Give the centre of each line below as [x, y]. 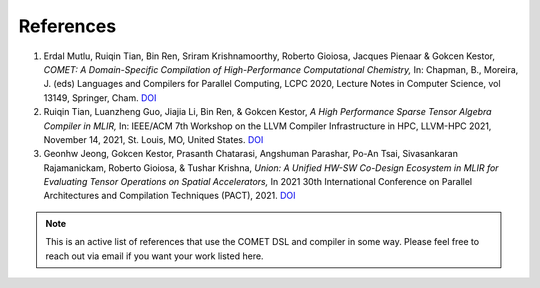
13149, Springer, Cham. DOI [100, 97]
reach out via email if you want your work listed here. [154, 256]
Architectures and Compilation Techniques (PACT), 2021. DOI [169, 196]
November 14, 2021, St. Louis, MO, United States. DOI [153, 139]
